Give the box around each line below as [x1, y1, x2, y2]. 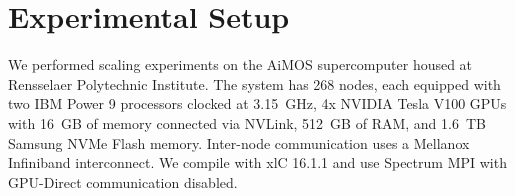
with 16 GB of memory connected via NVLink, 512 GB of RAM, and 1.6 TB [8, 112, 486, 133]
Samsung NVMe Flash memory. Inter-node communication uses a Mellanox [8, 132, 470, 153]
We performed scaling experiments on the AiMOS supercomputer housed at [8, 54, 473, 75]
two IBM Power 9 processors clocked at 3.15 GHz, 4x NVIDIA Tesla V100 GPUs [8, 93, 507, 114]
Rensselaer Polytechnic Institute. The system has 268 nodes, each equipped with [8, 73, 501, 94]
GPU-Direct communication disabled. [8, 171, 238, 192]
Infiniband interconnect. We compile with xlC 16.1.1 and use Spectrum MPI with [8, 152, 507, 173]
